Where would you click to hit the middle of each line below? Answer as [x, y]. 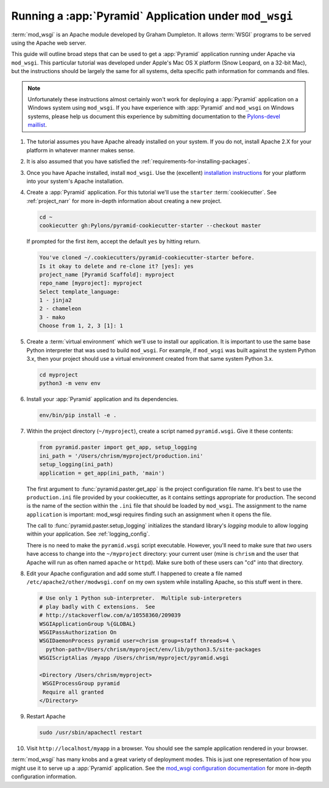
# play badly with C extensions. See [97, 607]
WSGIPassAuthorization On [78, 632]
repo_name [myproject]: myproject [91, 283]
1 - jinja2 [55, 300]
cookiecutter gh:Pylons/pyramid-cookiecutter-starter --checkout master [150, 226]
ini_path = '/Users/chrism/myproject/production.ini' [121, 456]
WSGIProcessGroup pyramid [81, 683]
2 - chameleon [60, 309]
